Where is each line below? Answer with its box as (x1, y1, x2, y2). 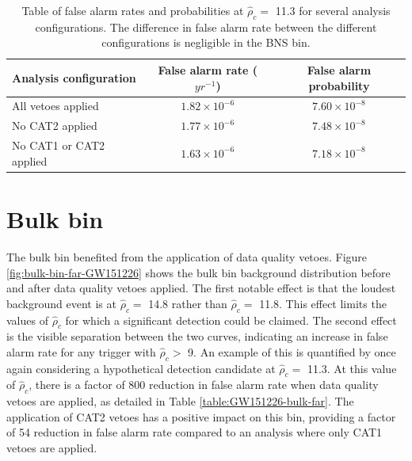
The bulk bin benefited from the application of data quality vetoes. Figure (6, 248, 368, 265)
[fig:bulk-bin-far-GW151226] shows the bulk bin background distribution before (6, 264, 391, 280)
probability (308, 77, 370, 93)
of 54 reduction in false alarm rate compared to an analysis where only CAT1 (6, 424, 383, 440)
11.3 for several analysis (275, 2, 391, 18)
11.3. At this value (307, 360, 397, 376)
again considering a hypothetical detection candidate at (6, 360, 276, 376)
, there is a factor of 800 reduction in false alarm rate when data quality (29, 376, 379, 393)
